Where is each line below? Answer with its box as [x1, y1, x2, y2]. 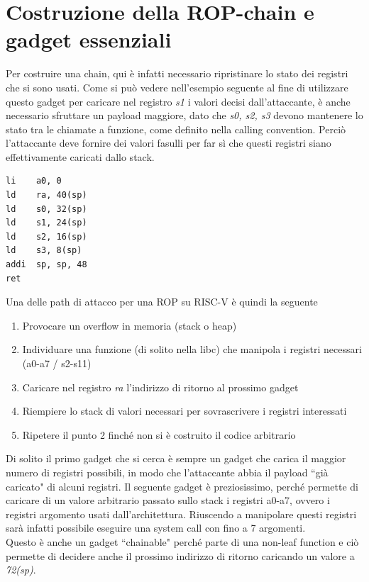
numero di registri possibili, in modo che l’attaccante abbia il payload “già [6, 464, 329, 479]
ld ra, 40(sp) [6, 190, 87, 201]
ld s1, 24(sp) [6, 218, 87, 228]
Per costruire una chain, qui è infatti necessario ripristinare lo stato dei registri [6, 66, 348, 81]
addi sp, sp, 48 [6, 259, 87, 270]
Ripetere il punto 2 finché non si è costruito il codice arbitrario [22, 427, 296, 442]
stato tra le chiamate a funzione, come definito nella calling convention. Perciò [6, 121, 346, 136]
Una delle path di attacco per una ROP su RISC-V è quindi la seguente [6, 294, 318, 309]
